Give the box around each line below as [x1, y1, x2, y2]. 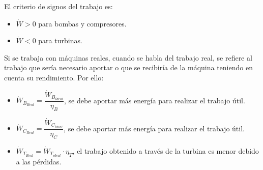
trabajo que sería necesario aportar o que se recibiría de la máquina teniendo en [4, 62, 253, 73]
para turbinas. [38, 35, 82, 46]
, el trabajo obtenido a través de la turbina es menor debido [72, 145, 259, 156]
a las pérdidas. [16, 156, 62, 166]
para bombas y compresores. [38, 18, 127, 29]
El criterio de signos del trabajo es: [4, 1, 113, 11]
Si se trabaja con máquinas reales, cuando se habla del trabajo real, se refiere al [4, 52, 252, 63]
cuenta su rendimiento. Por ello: [4, 72, 104, 82]
